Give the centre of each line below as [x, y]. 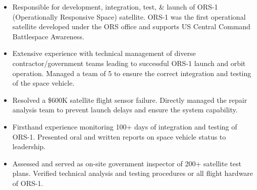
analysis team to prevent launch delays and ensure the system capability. [125, 110]
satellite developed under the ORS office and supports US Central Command [131, 26]
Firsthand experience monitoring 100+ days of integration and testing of [125, 126]
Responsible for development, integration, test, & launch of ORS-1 [115, 7]
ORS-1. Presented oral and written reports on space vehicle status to [119, 136]
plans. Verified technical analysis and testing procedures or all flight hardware [133, 173]
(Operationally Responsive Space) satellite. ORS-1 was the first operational [129, 16]
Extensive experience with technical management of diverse [104, 53]
